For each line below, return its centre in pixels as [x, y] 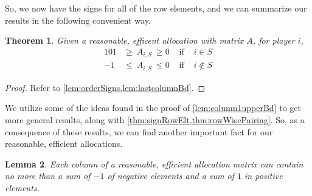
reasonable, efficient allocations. [64, 144]
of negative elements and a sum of [171, 176]
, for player [274, 40]
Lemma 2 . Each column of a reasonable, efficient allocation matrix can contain [154, 164]
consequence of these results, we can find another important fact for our [139, 131]
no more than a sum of [48, 176]
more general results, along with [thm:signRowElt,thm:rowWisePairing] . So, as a [155, 119]
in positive [264, 176]
